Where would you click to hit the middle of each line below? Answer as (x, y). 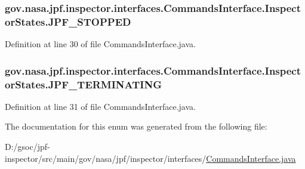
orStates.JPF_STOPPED (68, 21)
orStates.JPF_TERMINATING (83, 84)
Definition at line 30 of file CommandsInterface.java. (100, 44)
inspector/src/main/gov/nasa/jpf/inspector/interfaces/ (106, 158)
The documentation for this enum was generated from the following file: (136, 126)
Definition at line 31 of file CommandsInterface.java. (100, 106)
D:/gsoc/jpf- (27, 147)
